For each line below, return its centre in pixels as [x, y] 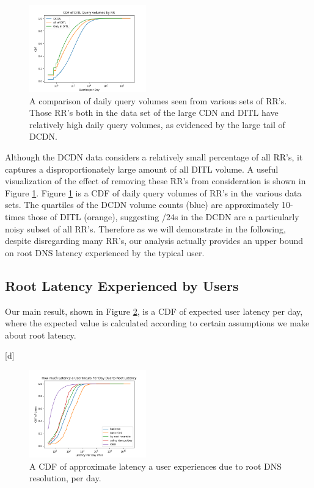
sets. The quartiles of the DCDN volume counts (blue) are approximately [142, 205]
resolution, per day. [65, 478]
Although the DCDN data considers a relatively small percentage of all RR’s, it [154, 157]
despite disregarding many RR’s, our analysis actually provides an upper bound [154, 241]
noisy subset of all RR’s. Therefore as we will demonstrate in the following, [145, 228]
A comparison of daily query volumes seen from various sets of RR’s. [158, 100]
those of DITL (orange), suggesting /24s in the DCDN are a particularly [163, 217]
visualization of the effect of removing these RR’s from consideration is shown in [155, 181]
